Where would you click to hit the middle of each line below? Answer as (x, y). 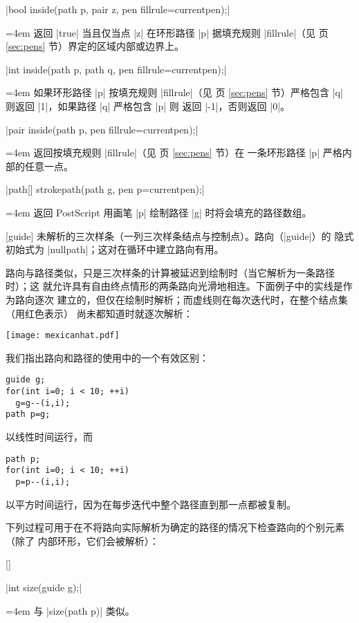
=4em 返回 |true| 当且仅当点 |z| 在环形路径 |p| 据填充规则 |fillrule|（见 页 (167, 32)
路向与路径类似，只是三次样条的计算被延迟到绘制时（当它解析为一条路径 (170, 272)
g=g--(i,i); (43, 403)
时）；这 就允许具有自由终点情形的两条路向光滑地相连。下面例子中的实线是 (174, 286)
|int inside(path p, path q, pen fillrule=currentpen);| (116, 69)
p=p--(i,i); (43, 482)
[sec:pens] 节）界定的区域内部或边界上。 (95, 46)
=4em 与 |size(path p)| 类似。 (70, 610)
